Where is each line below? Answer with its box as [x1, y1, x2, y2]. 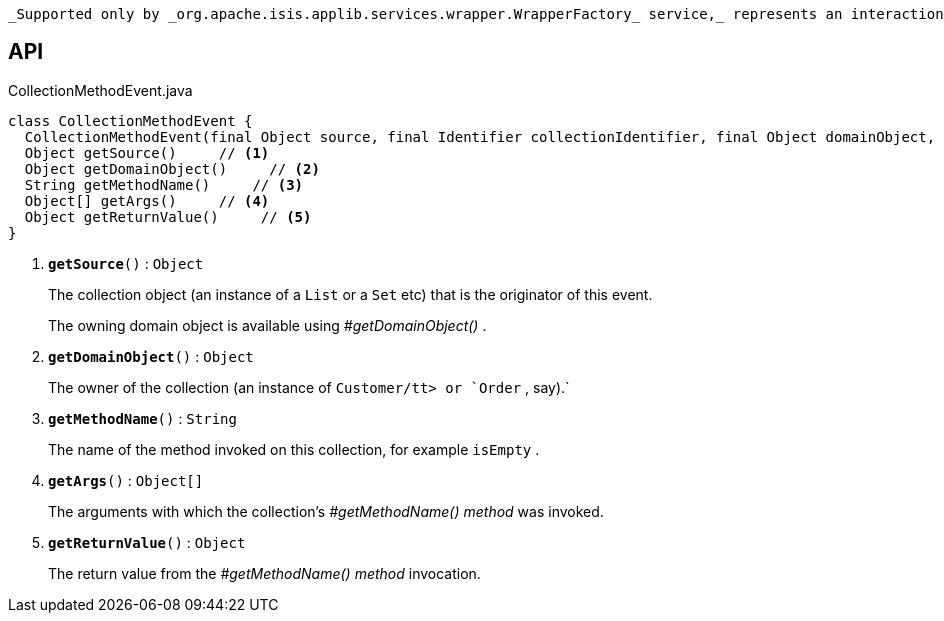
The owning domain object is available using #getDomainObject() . [48, 316, 487, 334]
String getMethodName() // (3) [24, 176, 304, 193]
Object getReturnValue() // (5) [24, 208, 312, 225]
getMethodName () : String [48, 409, 237, 427]
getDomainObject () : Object [48, 347, 254, 365]
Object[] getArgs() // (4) [24, 192, 270, 209]
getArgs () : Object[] [48, 471, 204, 489]
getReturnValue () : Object [48, 533, 246, 551]
